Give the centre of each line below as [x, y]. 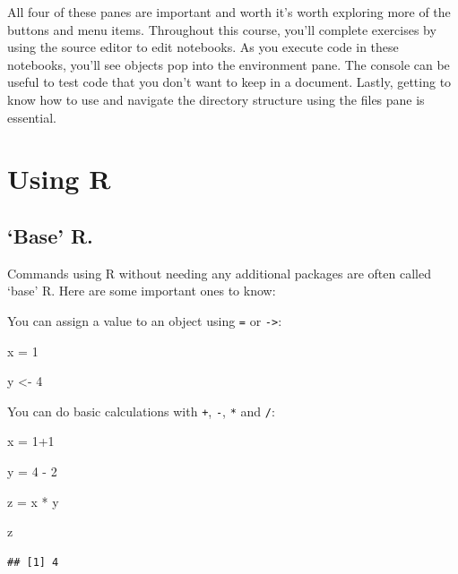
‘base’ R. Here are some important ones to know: [142, 291]
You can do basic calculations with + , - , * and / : [141, 411]
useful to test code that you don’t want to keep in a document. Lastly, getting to [229, 82]
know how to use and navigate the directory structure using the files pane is [216, 99]
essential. [32, 117]
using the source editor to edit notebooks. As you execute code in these [203, 47]
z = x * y [33, 501]
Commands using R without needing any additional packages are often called [219, 273]
